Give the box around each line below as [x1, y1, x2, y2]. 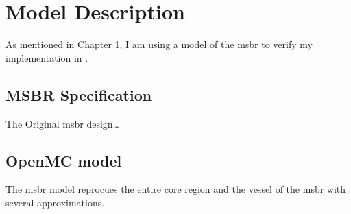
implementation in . [5, 50, 88, 64]
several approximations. [5, 195, 105, 209]
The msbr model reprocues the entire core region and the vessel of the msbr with [5, 182, 346, 196]
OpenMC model [5, 150, 122, 171]
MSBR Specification [5, 84, 152, 105]
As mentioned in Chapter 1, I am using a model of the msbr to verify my [5, 37, 313, 51]
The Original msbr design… [5, 116, 119, 130]
